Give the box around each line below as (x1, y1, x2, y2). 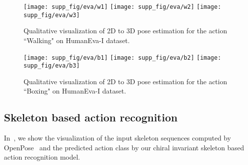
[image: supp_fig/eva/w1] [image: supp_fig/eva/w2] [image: (24, 3, 222, 10)
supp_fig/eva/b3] (24, 62, 80, 70)
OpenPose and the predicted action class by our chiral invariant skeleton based (4, 142, 244, 152)
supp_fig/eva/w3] (24, 11, 80, 19)
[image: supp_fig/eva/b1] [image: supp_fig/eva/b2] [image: (24, 54, 222, 61)
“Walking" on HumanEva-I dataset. (24, 35, 130, 45)
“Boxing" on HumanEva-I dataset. (24, 86, 126, 96)
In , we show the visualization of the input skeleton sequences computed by (4, 133, 231, 143)
